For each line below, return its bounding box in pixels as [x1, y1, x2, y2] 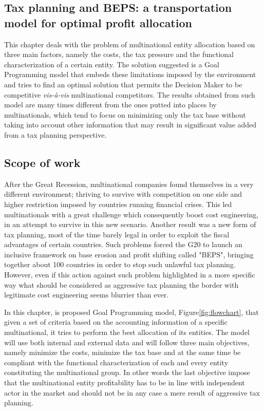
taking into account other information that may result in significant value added [4, 119, 257, 130]
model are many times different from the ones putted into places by [4, 99, 217, 110]
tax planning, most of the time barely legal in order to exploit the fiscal [4, 229, 230, 239]
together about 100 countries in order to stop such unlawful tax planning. [4, 259, 236, 270]
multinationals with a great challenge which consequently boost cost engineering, [4, 209, 259, 219]
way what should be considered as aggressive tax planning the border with [4, 279, 239, 290]
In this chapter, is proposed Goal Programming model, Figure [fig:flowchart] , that [4, 306, 259, 317]
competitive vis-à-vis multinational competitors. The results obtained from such [4, 89, 255, 100]
